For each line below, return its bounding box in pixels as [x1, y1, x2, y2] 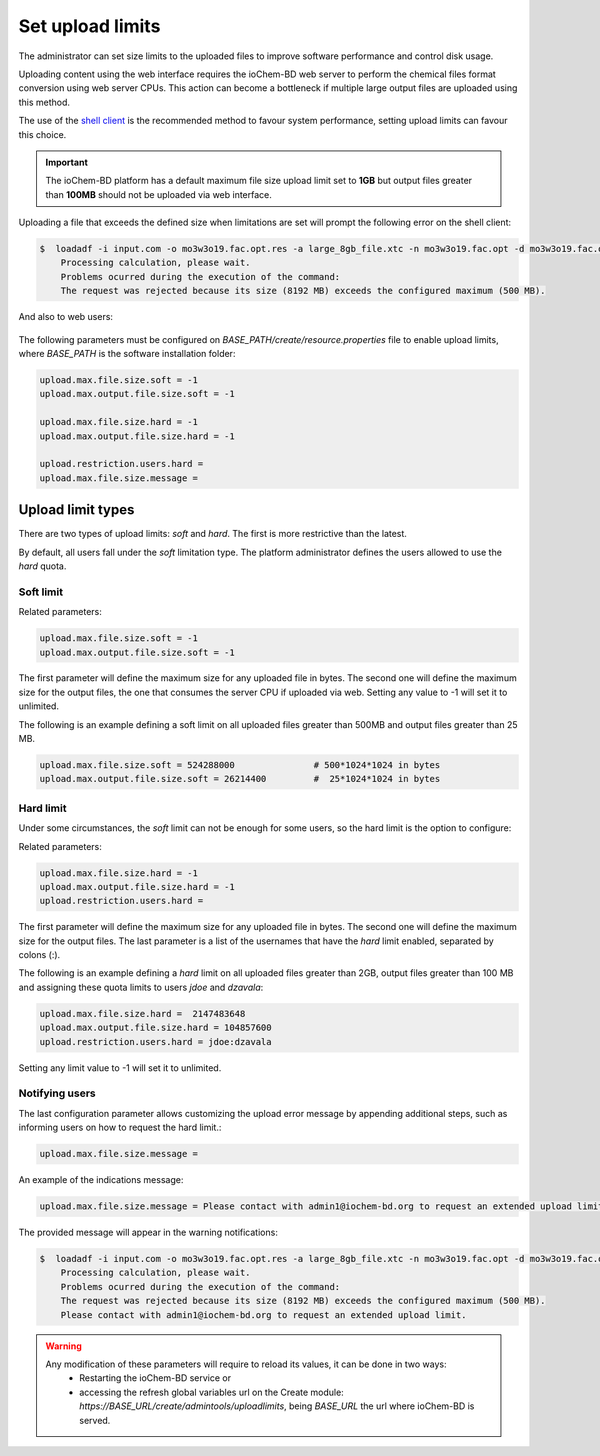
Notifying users [18, 1086, 97, 1100]
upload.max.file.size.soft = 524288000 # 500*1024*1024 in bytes [39, 760, 441, 771]
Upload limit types [18, 501, 135, 519]
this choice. [18, 128, 67, 140]
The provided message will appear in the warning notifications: [18, 1226, 279, 1239]
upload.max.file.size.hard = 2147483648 [39, 1008, 246, 1019]
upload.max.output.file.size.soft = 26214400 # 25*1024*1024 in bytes [39, 773, 441, 785]
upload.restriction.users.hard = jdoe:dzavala [39, 1036, 272, 1047]
